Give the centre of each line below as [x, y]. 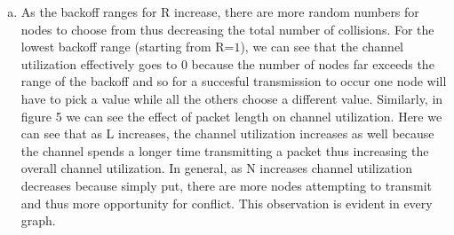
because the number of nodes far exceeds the [313, 63]
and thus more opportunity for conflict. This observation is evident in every [227, 203]
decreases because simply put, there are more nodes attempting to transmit [227, 185]
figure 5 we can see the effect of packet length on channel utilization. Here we [231, 116]
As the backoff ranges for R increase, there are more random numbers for [220, 12]
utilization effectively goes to [99, 63]
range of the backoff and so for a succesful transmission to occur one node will [234, 81]
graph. [38, 220]
